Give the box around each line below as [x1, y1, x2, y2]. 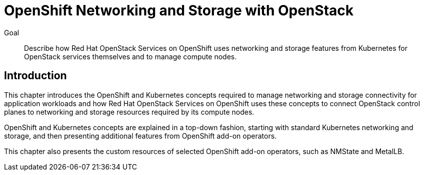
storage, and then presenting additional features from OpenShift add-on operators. [4, 131, 277, 140]
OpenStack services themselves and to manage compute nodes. [24, 52, 237, 61]
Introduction [4, 69, 67, 82]
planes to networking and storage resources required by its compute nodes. [4, 107, 254, 116]
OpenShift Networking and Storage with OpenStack [4, 2, 354, 19]
